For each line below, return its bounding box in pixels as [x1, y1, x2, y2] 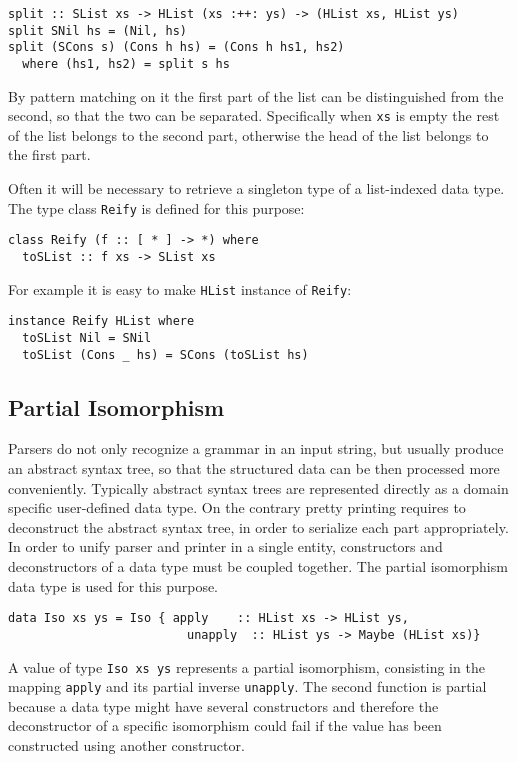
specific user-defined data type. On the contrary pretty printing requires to [8, 497, 466, 518]
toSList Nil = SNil [22, 330, 152, 345]
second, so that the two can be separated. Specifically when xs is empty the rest [8, 105, 500, 126]
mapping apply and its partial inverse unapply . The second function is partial [8, 676, 487, 697]
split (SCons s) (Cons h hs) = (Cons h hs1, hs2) [8, 40, 345, 55]
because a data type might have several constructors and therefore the [8, 695, 439, 716]
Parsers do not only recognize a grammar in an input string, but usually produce [8, 438, 504, 459]
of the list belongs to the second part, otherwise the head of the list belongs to [8, 124, 489, 145]
